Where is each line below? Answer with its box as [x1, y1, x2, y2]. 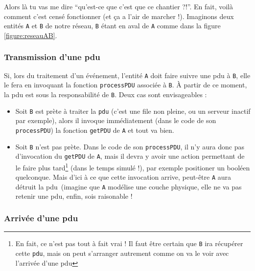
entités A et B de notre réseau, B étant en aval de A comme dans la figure [4, 21, 221, 31]
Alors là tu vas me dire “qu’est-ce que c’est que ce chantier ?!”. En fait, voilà [4, 1, 233, 11]
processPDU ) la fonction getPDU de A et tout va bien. [15, 125, 174, 135]
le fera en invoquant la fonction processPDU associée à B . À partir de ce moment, [4, 80, 247, 90]
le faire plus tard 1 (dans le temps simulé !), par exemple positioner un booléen [15, 161, 250, 172]
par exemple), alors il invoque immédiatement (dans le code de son [15, 115, 216, 125]
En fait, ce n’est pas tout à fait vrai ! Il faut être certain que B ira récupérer [15, 238, 243, 249]
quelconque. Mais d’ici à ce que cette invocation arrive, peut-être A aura [15, 172, 232, 182]
